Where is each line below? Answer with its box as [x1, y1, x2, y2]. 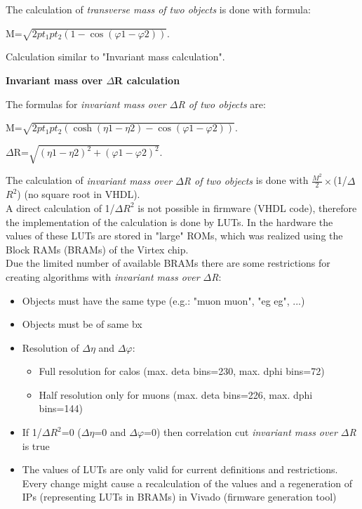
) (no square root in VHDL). [17, 187, 140, 201]
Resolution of [22, 340, 79, 355]
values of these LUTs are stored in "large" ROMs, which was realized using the [6, 228, 343, 243]
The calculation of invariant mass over [6, 173, 173, 187]
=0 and [94, 425, 126, 439]
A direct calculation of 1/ [6, 200, 115, 215]
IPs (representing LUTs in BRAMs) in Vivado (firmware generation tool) [22, 489, 337, 504]
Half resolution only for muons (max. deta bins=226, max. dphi [39, 387, 313, 402]
